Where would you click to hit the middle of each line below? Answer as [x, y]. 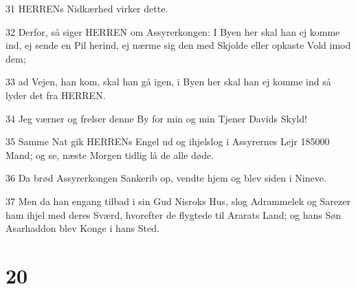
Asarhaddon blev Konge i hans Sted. [82, 228]
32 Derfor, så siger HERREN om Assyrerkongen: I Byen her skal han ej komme [173, 31]
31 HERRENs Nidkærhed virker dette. [87, 8]
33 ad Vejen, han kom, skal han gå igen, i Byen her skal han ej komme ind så [168, 82]
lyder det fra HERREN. [56, 95]
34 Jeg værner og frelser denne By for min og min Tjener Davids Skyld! [156, 118]
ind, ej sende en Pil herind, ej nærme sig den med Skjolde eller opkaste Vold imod [178, 45]
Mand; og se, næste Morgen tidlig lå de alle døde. [110, 154]
